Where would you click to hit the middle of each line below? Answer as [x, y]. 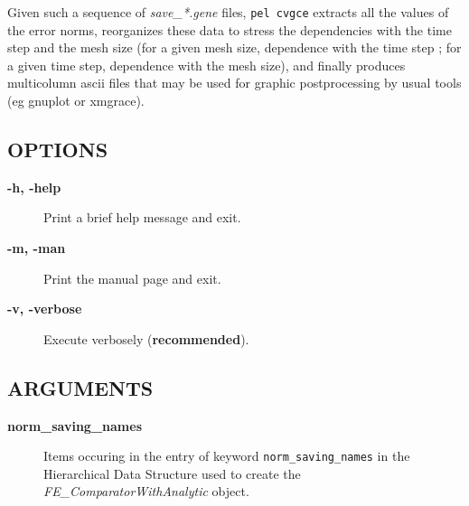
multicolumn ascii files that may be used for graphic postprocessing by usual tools [234, 83]
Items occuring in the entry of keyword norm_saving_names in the [227, 456]
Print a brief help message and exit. [142, 217]
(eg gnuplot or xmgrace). [76, 101]
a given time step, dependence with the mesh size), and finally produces [206, 65]
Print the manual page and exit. [132, 278]
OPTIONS [58, 150]
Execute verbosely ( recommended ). [146, 338]
